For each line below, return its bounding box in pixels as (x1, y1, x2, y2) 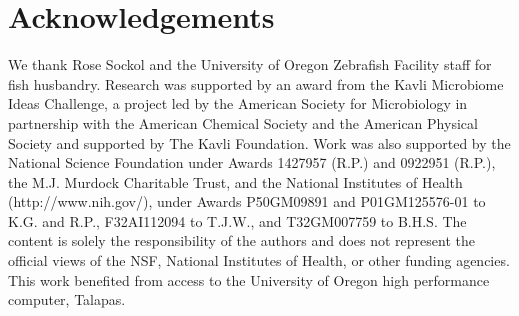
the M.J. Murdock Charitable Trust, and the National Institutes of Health (8, 171, 463, 192)
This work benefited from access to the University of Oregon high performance (8, 269, 490, 290)
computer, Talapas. (8, 289, 126, 310)
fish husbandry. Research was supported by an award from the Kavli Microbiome (8, 73, 504, 94)
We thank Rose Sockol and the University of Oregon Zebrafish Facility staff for (8, 54, 492, 75)
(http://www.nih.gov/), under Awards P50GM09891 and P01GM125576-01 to (8, 191, 486, 212)
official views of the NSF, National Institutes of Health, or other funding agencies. (8, 250, 510, 271)
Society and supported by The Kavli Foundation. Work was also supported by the (8, 132, 511, 153)
